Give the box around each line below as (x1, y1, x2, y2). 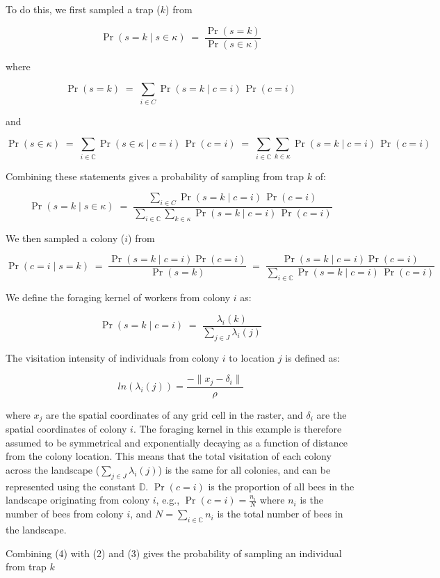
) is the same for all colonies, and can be (158, 462, 331, 476)
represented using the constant (6, 479, 136, 493)
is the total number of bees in (217, 506, 343, 521)
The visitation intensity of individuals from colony (6, 350, 220, 364)
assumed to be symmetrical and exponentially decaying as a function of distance (6, 435, 348, 449)
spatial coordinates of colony (6, 422, 127, 436)
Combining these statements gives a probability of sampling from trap (6, 168, 304, 183)
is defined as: (285, 350, 340, 364)
